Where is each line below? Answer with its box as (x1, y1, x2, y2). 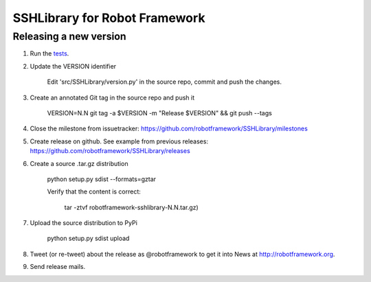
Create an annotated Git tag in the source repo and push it (30, 93, 195, 102)
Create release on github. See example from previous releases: (30, 137, 209, 145)
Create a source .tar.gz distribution (30, 159, 128, 167)
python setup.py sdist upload (47, 234, 130, 243)
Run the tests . (30, 49, 69, 58)
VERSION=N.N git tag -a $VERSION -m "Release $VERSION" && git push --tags (47, 108, 273, 117)
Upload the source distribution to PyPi (30, 219, 137, 227)
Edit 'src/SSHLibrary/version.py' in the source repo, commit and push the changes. (47, 78, 282, 86)
